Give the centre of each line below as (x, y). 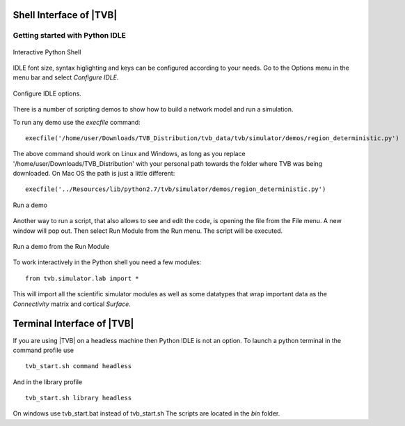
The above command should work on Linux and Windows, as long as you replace (129, 154)
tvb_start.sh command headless (79, 366)
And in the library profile (48, 382)
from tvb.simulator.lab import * (82, 278)
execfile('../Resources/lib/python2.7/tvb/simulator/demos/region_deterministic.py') (176, 189)
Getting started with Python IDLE (70, 36)
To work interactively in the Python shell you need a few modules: (107, 262)
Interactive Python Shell (47, 52)
